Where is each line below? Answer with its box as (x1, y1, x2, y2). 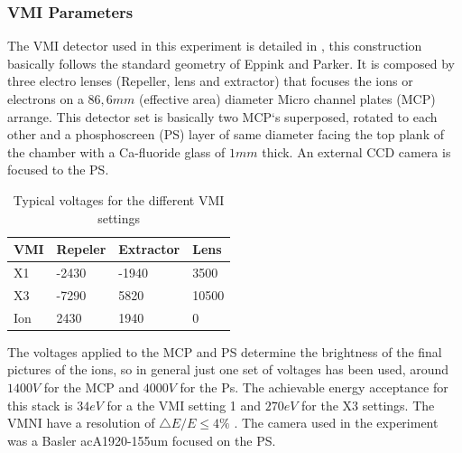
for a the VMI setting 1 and (106, 395, 262, 414)
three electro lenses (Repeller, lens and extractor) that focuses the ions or (7, 71, 413, 90)
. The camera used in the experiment (234, 413, 439, 432)
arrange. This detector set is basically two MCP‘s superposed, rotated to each (7, 107, 438, 126)
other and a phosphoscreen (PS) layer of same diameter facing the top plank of (7, 125, 444, 144)
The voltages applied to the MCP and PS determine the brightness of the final (7, 342, 442, 361)
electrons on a (7, 90, 84, 108)
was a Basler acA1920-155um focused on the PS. (7, 430, 276, 449)
